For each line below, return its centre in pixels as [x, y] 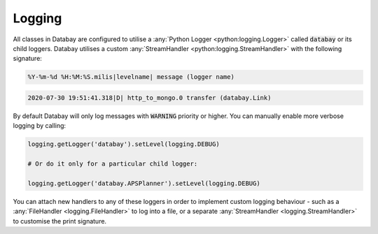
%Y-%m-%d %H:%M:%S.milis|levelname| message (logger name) [131, 77]
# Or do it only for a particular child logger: [113, 164]
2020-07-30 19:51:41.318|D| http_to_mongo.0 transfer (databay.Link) [149, 97]
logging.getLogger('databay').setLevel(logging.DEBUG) [124, 144]
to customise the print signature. [60, 221]
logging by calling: [40, 126]
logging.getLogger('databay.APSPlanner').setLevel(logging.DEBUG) [144, 183]
